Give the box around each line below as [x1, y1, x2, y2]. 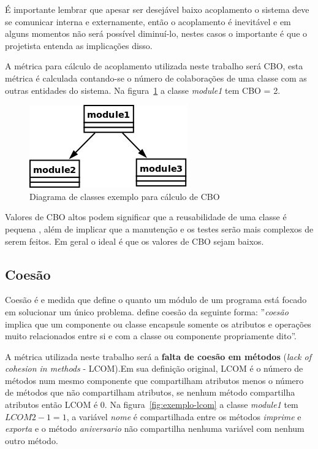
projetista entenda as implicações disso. [5, 39, 153, 52]
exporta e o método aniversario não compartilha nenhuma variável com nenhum [5, 422, 305, 435]
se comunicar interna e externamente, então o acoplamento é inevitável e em [5, 15, 291, 28]
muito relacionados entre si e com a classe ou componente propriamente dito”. [5, 329, 297, 342]
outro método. [5, 434, 58, 447]
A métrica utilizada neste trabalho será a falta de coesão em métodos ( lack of [5, 350, 311, 363]
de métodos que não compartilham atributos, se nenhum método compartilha [5, 386, 295, 399]
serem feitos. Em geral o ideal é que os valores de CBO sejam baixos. [5, 234, 264, 247]
